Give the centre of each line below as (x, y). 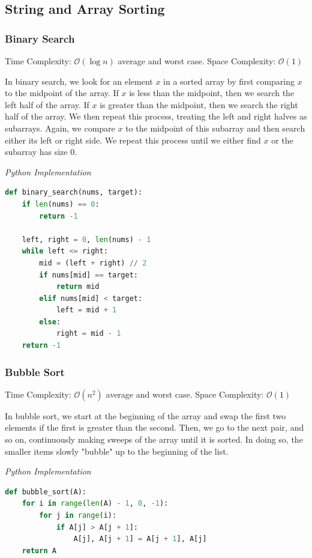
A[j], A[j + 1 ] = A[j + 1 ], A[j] (140, 539)
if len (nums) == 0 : (61, 204)
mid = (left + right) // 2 (93, 263)
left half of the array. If (47, 104)
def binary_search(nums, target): (74, 193)
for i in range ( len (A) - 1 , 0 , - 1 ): (95, 504)
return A (39, 550)
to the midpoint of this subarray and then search (215, 128)
